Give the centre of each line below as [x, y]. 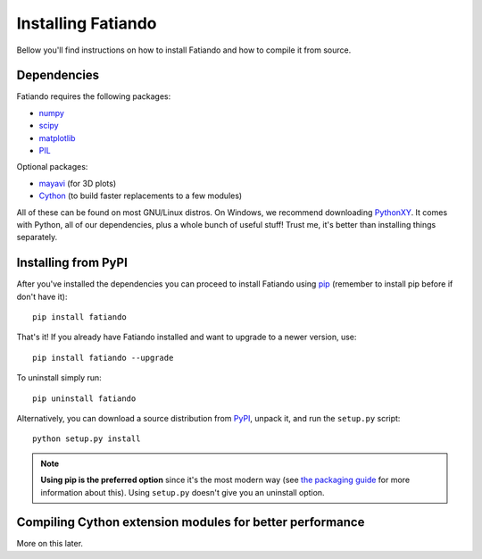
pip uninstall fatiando [84, 398]
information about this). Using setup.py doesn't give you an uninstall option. [183, 492]
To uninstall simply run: [59, 378]
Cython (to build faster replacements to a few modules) [141, 196]
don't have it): [42, 296]
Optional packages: [52, 167]
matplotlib [57, 138]
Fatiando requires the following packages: [94, 96]
